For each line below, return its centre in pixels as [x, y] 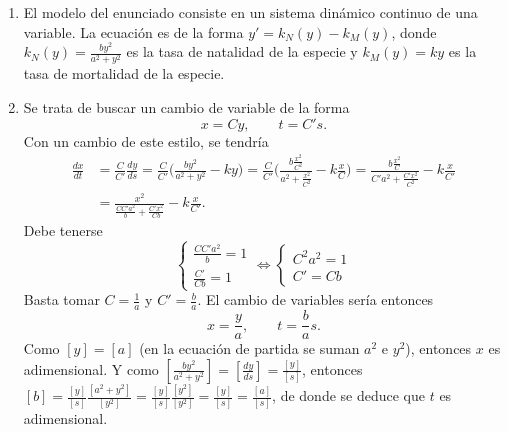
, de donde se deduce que [349, 395]
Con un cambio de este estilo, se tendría [146, 140]
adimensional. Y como [91, 368]
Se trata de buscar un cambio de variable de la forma [186, 106]
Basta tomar [61, 299]
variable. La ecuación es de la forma [133, 31]
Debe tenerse [63, 229]
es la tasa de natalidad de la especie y [242, 51]
